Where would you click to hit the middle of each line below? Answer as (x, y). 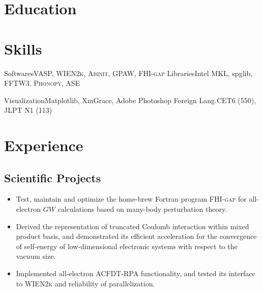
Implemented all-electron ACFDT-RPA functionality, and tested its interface (136, 273)
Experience (44, 145)
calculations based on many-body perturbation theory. (142, 209)
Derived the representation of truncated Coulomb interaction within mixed (133, 226)
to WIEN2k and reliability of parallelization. (85, 283)
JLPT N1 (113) (28, 110)
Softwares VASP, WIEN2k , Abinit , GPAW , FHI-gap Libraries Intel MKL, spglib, (128, 73)
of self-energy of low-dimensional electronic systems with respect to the (127, 246)
